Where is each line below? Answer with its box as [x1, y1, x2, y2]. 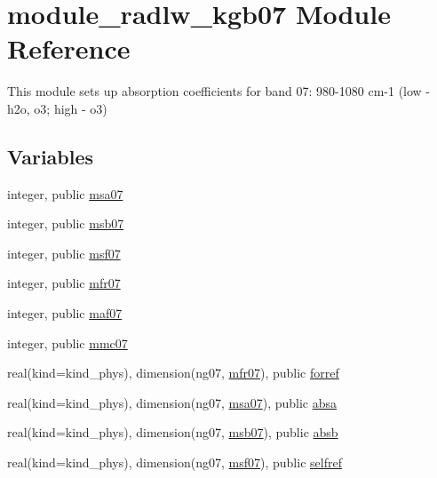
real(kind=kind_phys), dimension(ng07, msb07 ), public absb [7, 423, 338, 442]
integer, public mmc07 [7, 333, 128, 352]
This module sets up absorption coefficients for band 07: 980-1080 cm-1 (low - [7, 82, 431, 100]
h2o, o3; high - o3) [7, 99, 107, 117]
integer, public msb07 [7, 214, 124, 233]
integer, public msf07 [7, 243, 121, 262]
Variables [7, 142, 94, 170]
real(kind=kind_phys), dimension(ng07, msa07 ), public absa [7, 393, 338, 411]
